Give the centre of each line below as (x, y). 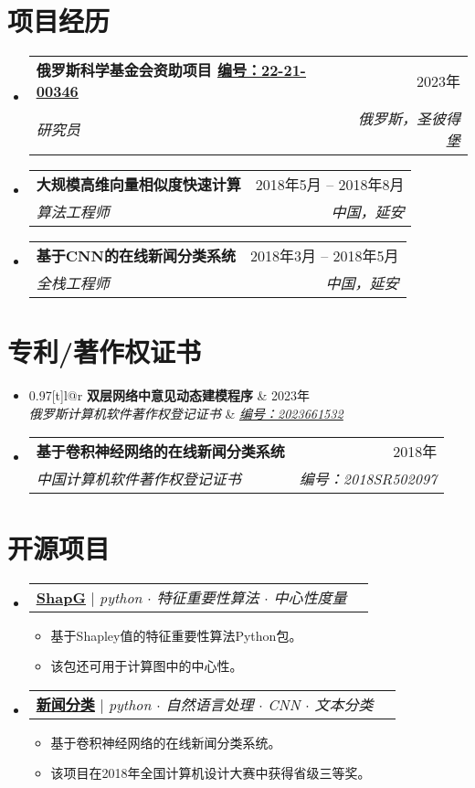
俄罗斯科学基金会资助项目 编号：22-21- (171, 70)
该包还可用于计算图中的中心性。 (147, 666)
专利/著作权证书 (105, 351)
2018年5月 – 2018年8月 (330, 185)
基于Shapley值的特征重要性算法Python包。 (176, 635)
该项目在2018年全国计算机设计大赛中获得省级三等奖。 (211, 773)
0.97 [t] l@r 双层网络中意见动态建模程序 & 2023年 (169, 395)
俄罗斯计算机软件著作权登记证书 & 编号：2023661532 (186, 413)
